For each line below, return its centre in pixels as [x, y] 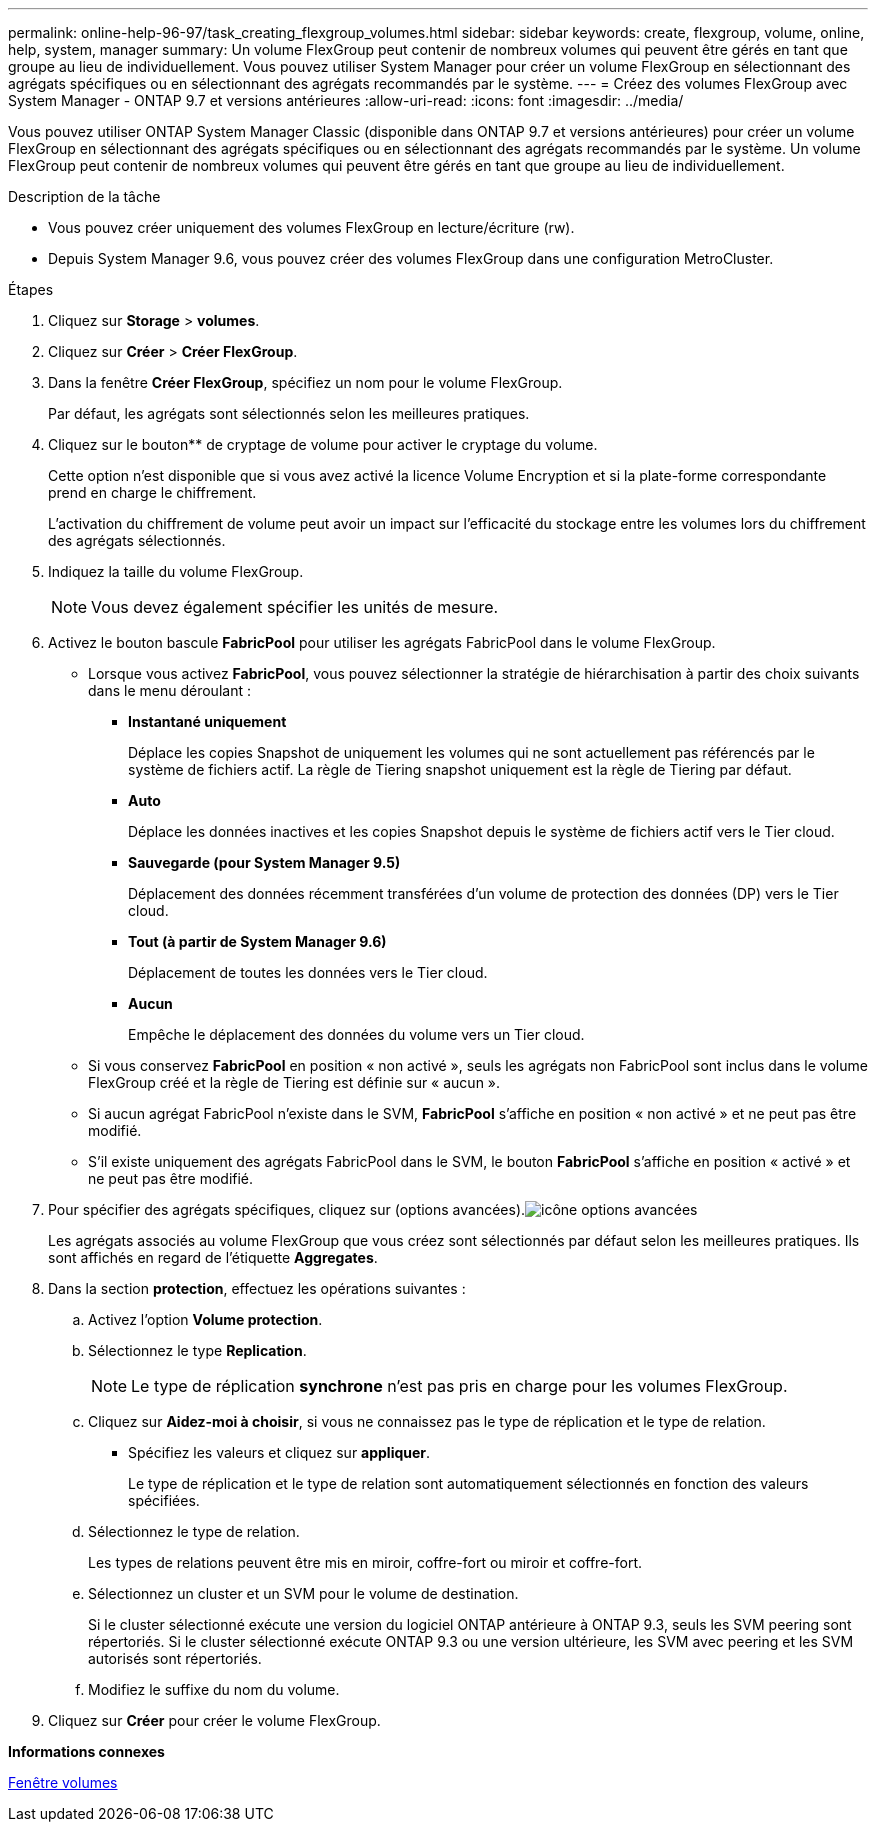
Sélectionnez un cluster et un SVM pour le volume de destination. [303, 1593]
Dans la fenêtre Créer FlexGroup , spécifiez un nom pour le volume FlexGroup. [305, 382]
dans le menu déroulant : [169, 690]
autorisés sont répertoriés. [175, 1658]
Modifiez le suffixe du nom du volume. [214, 1689]
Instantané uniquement [207, 721]
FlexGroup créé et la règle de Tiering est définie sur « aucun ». [294, 1082]
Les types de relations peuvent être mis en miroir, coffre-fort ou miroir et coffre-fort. [365, 1562]
